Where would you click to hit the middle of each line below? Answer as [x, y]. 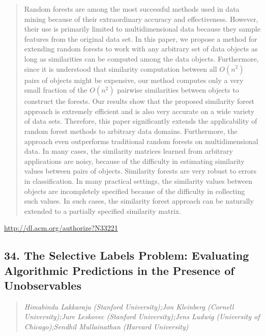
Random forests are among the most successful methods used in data [132, 9]
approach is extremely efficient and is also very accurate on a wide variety [139, 111]
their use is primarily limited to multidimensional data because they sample [142, 29]
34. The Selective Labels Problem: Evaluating [127, 255]
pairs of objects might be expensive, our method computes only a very [134, 80]
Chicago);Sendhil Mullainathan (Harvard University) [106, 327]
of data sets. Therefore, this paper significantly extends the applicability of [141, 121]
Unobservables [43, 285]
